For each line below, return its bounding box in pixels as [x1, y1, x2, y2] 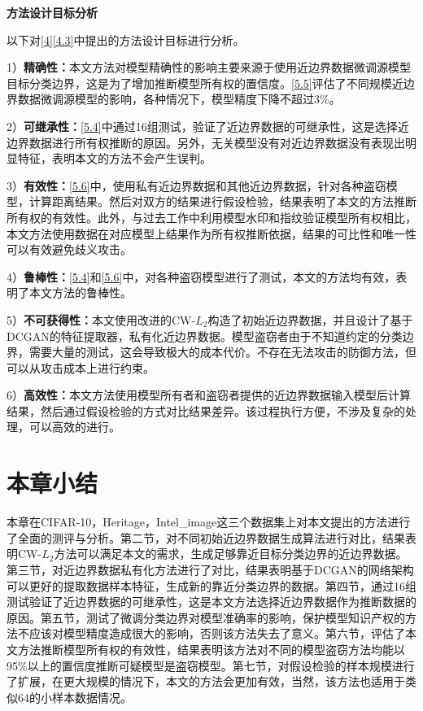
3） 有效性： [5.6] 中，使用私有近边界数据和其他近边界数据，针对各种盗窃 [7, 177, 386, 194]
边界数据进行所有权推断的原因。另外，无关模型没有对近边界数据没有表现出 [7, 133, 405, 150]
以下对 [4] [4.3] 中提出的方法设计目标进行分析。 [7, 31, 245, 48]
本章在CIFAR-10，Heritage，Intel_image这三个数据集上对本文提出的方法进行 [7, 513, 411, 530]
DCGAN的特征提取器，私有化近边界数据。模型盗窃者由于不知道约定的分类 [7, 327, 403, 344]
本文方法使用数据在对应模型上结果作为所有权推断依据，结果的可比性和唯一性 [7, 225, 416, 242]
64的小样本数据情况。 [17, 688, 132, 705]
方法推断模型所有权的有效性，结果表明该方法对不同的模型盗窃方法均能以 [17, 640, 405, 657]
